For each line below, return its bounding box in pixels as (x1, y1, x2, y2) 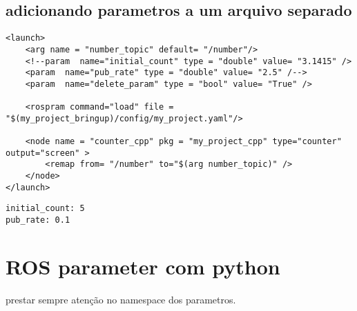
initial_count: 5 (6, 203, 85, 214)
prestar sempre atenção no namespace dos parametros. (6, 292, 236, 306)
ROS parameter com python (6, 252, 280, 280)
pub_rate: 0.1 (6, 215, 70, 225)
